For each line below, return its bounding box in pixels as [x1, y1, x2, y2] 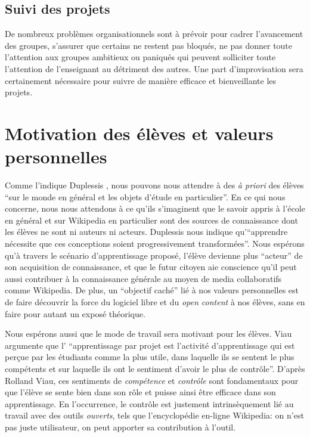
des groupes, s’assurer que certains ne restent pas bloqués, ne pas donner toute [5, 39, 293, 51]
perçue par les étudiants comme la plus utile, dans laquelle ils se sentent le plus [5, 351, 294, 363]
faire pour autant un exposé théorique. [5, 307, 145, 320]
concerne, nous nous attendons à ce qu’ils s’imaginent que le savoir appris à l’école [5, 202, 305, 215]
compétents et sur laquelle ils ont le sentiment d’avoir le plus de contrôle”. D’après [5, 362, 305, 374]
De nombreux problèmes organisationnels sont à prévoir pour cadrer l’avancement [5, 27, 303, 40]
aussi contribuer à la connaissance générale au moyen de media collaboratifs [5, 272, 282, 284]
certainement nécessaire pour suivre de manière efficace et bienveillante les [5, 74, 277, 86]
